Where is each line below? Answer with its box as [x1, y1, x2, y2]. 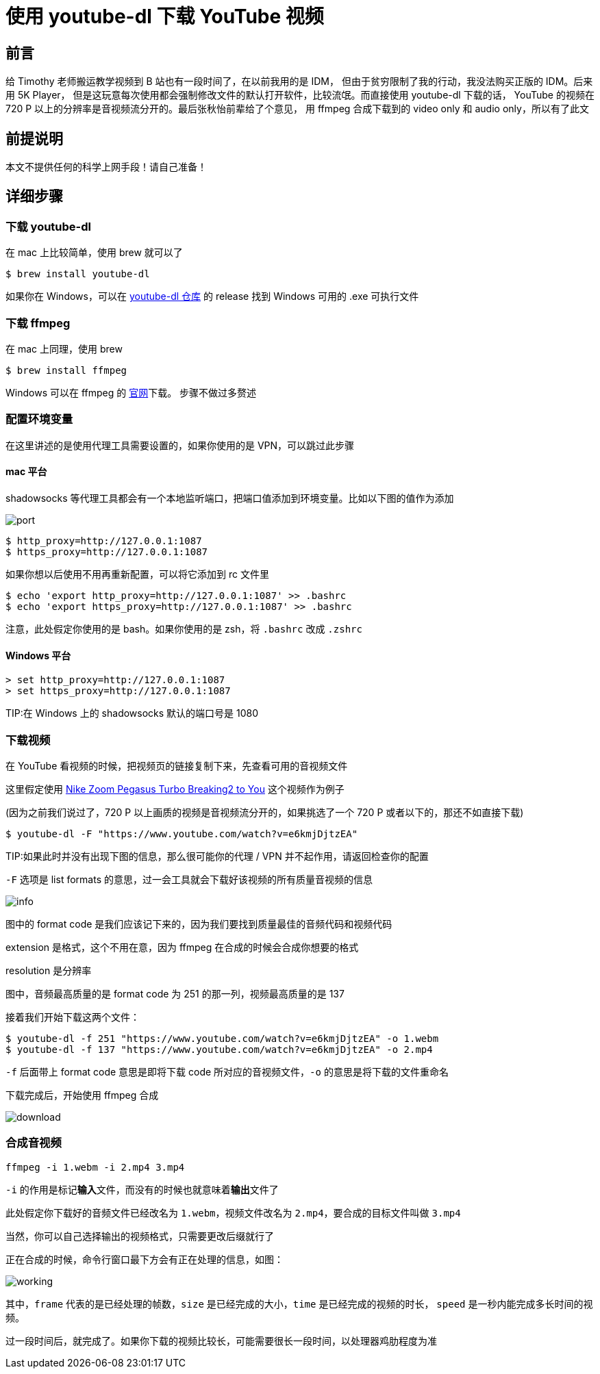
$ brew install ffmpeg [5, 364, 127, 376]
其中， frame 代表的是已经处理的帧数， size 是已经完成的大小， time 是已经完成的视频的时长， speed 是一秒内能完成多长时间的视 [5, 1297, 593, 1310]
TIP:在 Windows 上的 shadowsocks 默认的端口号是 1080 [5, 707, 259, 720]
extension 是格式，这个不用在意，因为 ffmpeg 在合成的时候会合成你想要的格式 [5, 941, 359, 953]
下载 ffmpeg [5, 316, 71, 330]
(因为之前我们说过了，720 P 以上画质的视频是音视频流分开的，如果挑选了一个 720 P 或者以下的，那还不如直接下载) [5, 806, 524, 818]
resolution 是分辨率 [5, 964, 92, 976]
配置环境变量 [5, 412, 73, 427]
